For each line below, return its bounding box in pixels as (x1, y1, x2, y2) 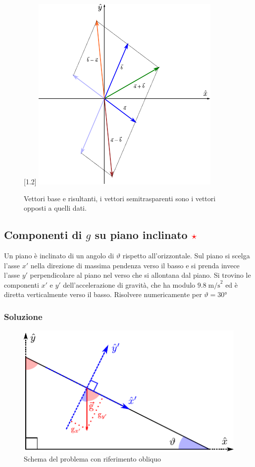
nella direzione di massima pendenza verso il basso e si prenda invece (30, 260, 240, 270)
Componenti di (4, 227, 82, 242)
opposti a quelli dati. (24, 203, 87, 213)
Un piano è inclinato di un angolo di (4, 250, 114, 260)
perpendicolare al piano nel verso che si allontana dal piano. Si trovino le (30, 270, 251, 280)
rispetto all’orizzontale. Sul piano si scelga (122, 250, 250, 260)
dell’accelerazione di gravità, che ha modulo (63, 279, 196, 290)
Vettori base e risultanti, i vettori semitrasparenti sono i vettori (24, 193, 216, 203)
